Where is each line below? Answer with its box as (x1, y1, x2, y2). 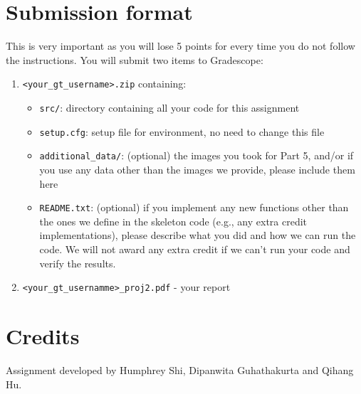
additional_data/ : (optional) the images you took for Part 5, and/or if (39, 148, 354, 163)
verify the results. (39, 255, 116, 270)
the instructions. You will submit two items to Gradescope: (6, 52, 263, 67)
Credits (6, 321, 80, 350)
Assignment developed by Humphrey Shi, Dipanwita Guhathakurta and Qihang (6, 362, 354, 377)
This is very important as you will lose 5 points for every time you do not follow (6, 38, 355, 53)
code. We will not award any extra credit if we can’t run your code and (39, 241, 350, 256)
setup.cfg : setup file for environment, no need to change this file (39, 124, 325, 139)
